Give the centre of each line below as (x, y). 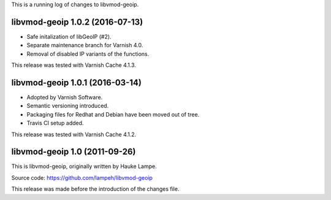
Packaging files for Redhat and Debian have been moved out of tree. (113, 114)
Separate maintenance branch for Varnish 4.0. (85, 45)
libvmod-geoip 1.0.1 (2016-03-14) (77, 83)
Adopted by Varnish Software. (65, 97)
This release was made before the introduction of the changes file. (95, 189)
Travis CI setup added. (55, 123)
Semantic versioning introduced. (68, 106)
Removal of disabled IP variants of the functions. (88, 54)
